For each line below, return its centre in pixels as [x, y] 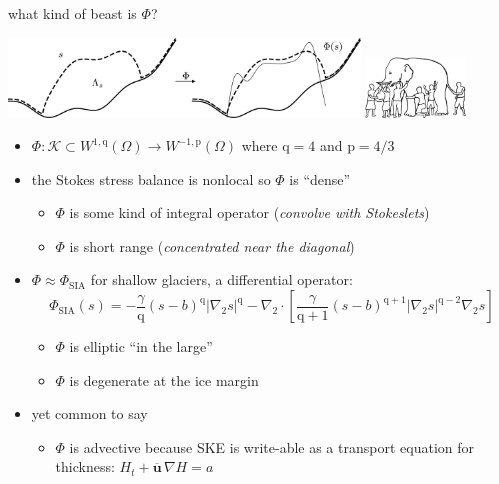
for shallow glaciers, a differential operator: [221, 279]
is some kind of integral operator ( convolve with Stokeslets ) [249, 212]
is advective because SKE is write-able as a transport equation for [271, 446]
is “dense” [320, 178]
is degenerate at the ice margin [164, 379]
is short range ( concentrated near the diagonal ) [212, 245]
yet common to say [89, 413]
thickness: [85, 466]
